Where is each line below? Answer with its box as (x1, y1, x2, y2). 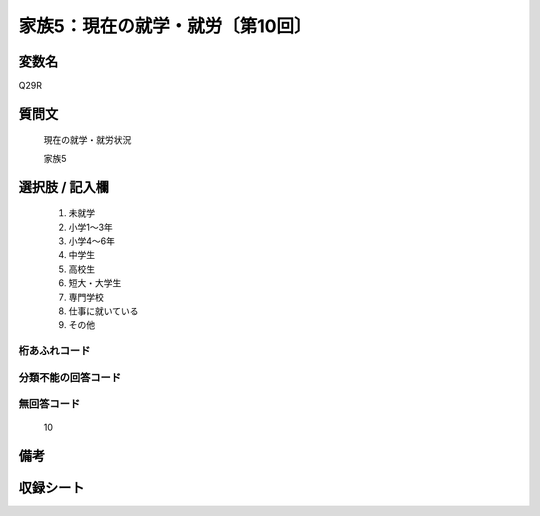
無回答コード (18, 397, 81, 411)
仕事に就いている (68, 305, 139, 317)
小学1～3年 (68, 221, 114, 233)
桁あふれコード (18, 344, 91, 358)
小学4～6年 (68, 235, 115, 247)
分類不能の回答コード (18, 370, 122, 384)
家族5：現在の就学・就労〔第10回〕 (18, 15, 312, 37)
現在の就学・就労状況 (43, 134, 132, 146)
